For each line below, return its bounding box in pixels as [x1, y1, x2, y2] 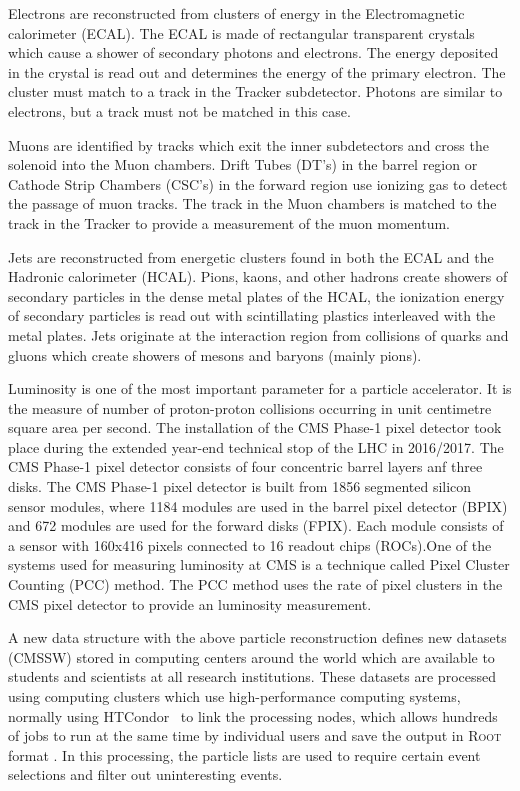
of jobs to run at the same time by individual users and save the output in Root [8, 725, 502, 746]
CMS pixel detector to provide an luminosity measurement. [8, 593, 372, 614]
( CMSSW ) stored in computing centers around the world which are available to [8, 646, 495, 667]
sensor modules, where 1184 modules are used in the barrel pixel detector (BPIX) [8, 495, 508, 516]
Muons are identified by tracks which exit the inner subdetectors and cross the [8, 134, 489, 155]
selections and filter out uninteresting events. [8, 764, 283, 785]
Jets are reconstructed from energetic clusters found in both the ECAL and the [8, 246, 494, 267]
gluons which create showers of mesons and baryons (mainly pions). [8, 344, 422, 365]
